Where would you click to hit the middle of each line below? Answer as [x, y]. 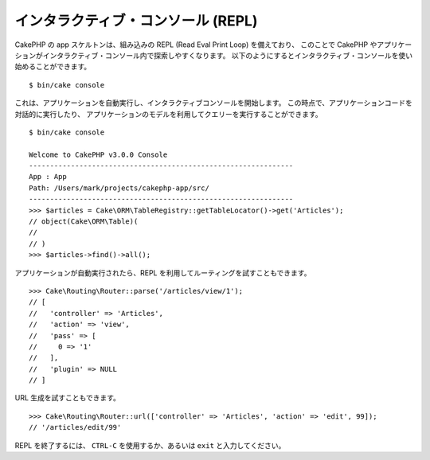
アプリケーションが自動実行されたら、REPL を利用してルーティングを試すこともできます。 [163, 273]
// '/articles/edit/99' [75, 427]
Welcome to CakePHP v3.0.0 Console [98, 154]
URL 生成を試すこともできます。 [68, 398]
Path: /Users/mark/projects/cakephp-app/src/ [119, 188]
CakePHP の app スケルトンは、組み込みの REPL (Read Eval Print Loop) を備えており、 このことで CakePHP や [196, 45]
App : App [48, 177]
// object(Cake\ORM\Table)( [84, 222]
